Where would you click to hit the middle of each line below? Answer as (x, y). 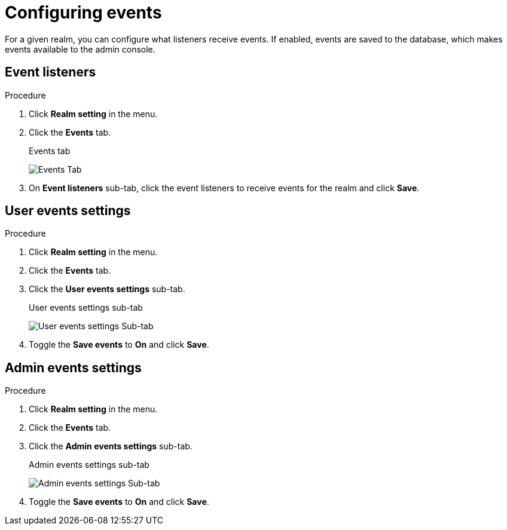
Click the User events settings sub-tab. (107, 289)
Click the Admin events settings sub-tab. (111, 446)
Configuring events (83, 13)
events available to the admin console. (80, 49)
